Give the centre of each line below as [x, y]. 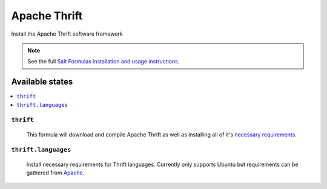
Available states [42, 82]
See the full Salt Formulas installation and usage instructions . [104, 62]
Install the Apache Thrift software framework [67, 34]
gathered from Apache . [55, 173]
